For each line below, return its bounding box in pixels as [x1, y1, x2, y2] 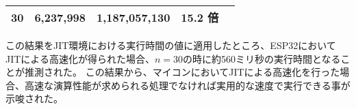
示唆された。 [5, 91, 63, 106]
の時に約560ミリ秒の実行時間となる [183, 51, 341, 65]
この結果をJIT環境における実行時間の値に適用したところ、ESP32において [5, 38, 336, 52]
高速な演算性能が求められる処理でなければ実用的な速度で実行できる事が [24, 78, 351, 92]
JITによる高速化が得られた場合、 [5, 51, 155, 65]
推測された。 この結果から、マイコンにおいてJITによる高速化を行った [24, 65, 340, 79]
